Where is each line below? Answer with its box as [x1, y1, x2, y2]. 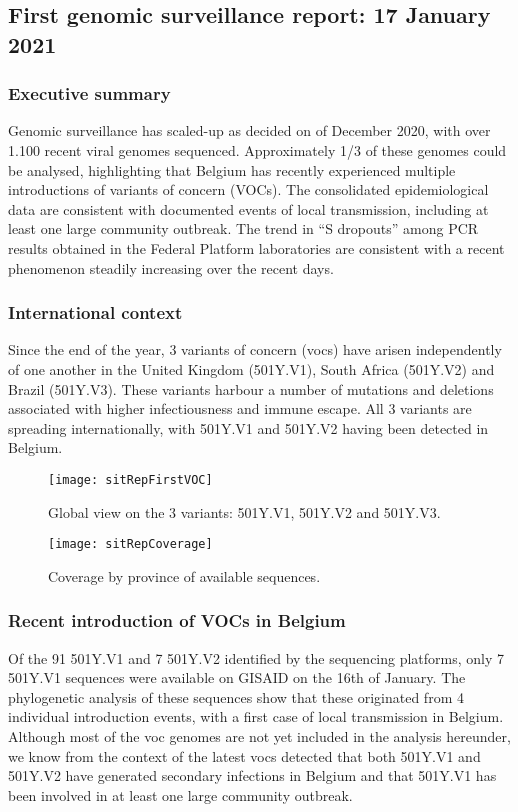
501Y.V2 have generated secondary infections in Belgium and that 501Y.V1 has [8, 765, 497, 786]
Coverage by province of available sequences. [48, 565, 321, 586]
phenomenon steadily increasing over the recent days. [8, 257, 334, 278]
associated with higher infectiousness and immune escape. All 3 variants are [8, 398, 472, 419]
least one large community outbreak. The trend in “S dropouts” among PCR [8, 218, 479, 239]
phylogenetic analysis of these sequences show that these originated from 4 [8, 686, 464, 707]
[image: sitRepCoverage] [48, 537, 213, 552]
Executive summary [8, 81, 171, 106]
